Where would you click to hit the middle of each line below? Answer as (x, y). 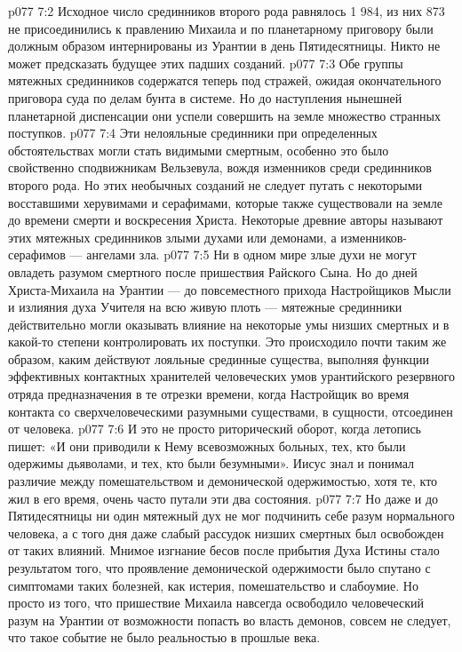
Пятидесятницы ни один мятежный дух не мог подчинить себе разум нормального (231, 516)
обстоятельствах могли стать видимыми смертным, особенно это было (199, 150)
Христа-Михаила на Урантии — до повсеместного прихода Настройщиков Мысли (230, 289)
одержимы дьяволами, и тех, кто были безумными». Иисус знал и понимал (211, 463)
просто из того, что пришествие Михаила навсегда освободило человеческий (216, 603)
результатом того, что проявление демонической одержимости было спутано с (219, 568)
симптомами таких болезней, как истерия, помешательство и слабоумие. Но (213, 585)
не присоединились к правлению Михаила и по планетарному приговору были (221, 28)
